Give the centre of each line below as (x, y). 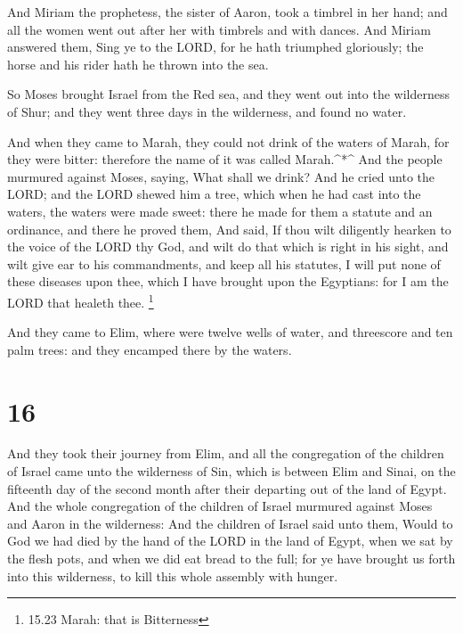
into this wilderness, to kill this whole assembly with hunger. (173, 575)
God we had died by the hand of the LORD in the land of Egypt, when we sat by (230, 541)
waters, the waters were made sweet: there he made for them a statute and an (220, 211)
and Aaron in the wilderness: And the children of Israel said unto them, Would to (230, 523)
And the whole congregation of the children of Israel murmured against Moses (220, 506)
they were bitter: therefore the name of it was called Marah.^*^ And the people (225, 159)
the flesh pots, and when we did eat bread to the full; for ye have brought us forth (231, 559)
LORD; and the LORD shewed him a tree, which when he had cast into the (214, 194)
